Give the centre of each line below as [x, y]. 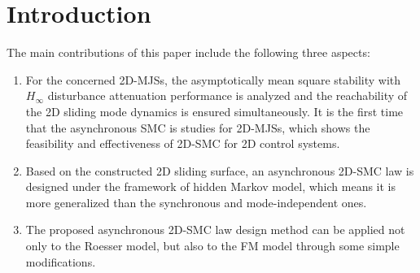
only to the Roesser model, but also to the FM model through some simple [212, 246]
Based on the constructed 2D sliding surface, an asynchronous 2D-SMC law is [220, 170]
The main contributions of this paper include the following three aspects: [188, 52]
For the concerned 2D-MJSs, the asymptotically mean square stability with [213, 79]
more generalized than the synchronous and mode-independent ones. [196, 202]
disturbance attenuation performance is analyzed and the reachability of [227, 95]
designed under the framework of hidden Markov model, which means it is [211, 186]
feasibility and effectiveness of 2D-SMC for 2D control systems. [183, 143]
